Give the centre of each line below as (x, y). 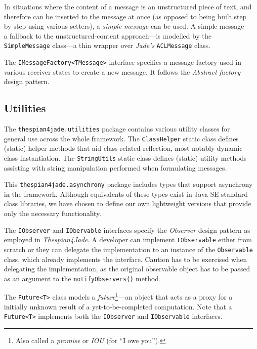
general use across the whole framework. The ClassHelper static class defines (121, 138)
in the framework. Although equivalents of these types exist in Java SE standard (126, 194)
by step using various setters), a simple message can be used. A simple (111, 26)
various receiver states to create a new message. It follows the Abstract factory (122, 71)
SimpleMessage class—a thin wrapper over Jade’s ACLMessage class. (107, 45)
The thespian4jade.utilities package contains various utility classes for (117, 129)
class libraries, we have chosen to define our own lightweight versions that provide (128, 203)
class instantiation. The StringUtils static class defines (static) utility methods (125, 157)
